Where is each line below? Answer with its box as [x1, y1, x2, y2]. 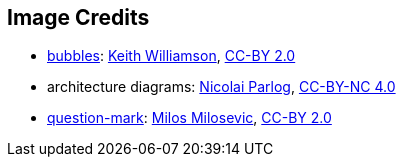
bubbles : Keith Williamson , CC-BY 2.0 [47, 47, 296, 65]
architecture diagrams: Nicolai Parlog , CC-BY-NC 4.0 [47, 78, 396, 96]
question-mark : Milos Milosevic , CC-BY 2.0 [47, 109, 332, 127]
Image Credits [7, 5, 150, 30]
